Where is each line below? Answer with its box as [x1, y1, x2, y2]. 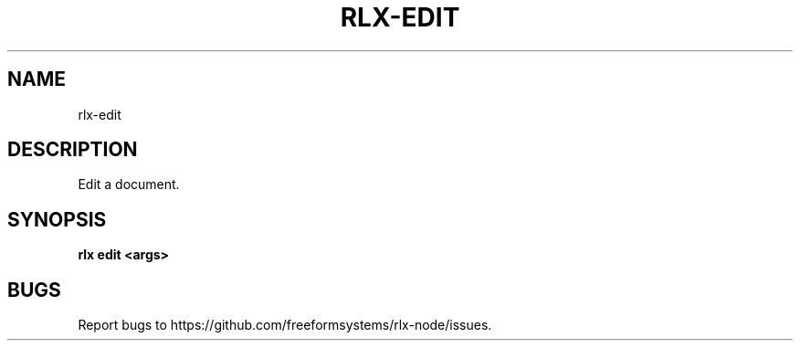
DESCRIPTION [7, 138, 138, 162]
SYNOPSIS [7, 207, 107, 231]
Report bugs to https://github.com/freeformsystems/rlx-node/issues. [78, 317, 492, 333]
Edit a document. [78, 176, 180, 193]
